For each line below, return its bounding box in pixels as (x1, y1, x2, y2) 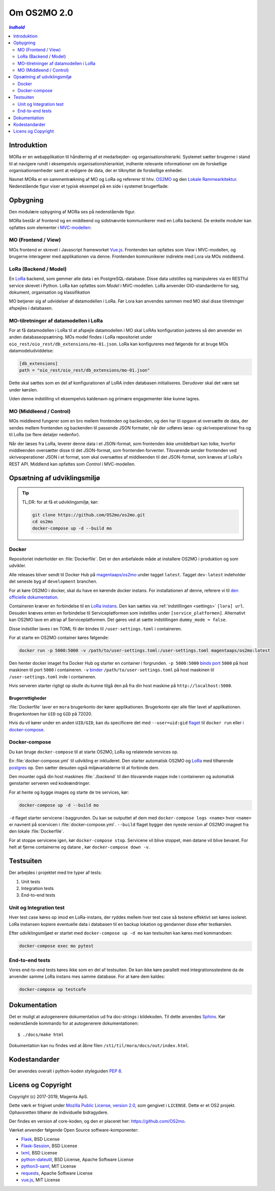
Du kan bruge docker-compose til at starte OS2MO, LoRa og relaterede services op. (9, 749, 179, 755)
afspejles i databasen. (9, 305, 53, 311)
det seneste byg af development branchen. (9, 579, 97, 585)
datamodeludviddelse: (9, 348, 54, 354)
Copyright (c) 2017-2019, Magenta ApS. (9, 1093, 88, 1099)
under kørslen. (9, 387, 38, 392)
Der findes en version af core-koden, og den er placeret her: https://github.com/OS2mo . (9, 1119, 186, 1124)
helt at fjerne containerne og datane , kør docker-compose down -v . (9, 844, 150, 850)
